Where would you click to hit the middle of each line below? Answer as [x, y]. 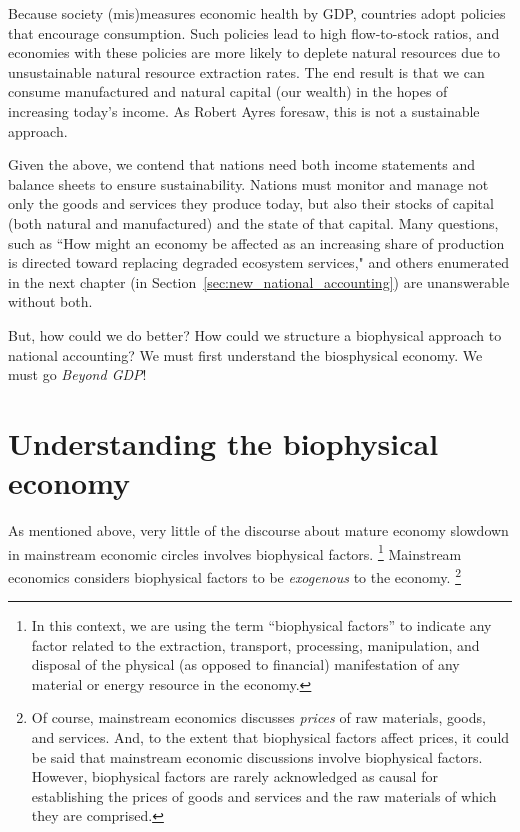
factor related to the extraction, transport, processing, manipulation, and [255, 644]
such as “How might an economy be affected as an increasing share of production [256, 242]
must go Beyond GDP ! [77, 374]
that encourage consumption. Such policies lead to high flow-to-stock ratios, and [254, 32]
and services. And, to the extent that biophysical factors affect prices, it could [270, 737]
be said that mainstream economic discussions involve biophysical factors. [257, 756]
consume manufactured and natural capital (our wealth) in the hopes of [228, 91]
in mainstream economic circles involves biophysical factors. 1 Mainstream [235, 552]
